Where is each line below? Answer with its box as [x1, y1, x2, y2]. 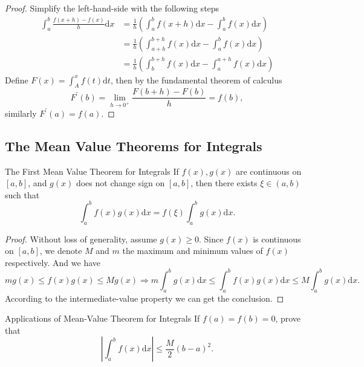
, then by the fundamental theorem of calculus [110, 73, 282, 86]
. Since [199, 232, 224, 245]
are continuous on [235, 164, 302, 177]
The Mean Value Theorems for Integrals [5, 136, 262, 155]
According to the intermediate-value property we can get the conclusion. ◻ [5, 291, 284, 304]
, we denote [39, 244, 82, 257]
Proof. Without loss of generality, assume [5, 232, 157, 245]
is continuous [253, 232, 301, 245]
